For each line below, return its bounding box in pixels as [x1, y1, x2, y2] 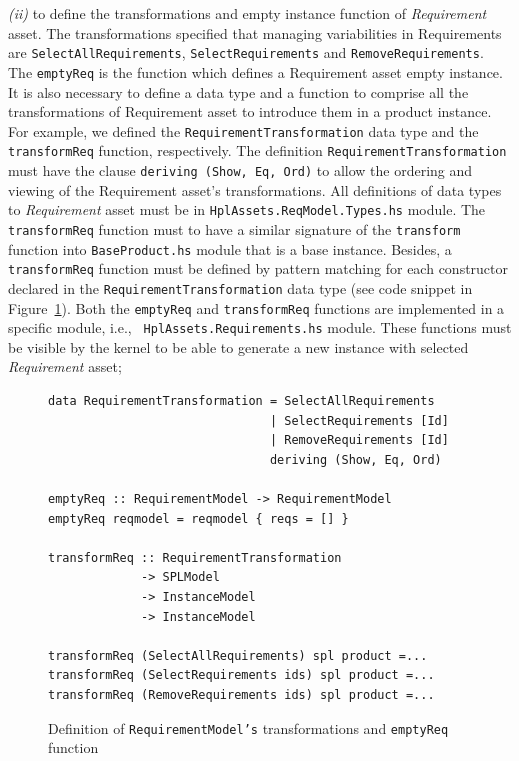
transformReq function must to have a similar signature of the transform [8, 218, 461, 239]
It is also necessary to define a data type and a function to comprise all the [8, 81, 469, 102]
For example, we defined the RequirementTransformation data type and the [8, 120, 479, 141]
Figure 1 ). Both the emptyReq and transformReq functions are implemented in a [8, 297, 505, 318]
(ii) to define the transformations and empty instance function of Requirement [8, 3, 487, 23]
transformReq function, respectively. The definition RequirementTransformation [8, 140, 507, 161]
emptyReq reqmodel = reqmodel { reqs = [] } [48, 511, 349, 526]
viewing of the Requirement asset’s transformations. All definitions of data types [8, 179, 502, 200]
